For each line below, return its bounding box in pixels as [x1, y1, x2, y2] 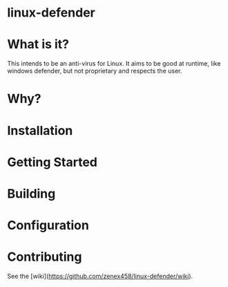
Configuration [7, 218, 90, 233]
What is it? [7, 37, 70, 53]
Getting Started [7, 154, 98, 170]
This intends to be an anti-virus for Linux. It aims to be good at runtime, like [7, 59, 221, 68]
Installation [7, 122, 73, 138]
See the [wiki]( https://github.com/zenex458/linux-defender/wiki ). [7, 272, 193, 280]
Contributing [7, 249, 82, 265]
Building [7, 185, 56, 201]
